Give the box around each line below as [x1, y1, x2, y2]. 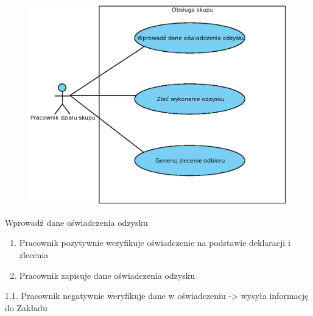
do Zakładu [5, 301, 47, 314]
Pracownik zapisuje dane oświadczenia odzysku [19, 269, 195, 281]
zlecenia [19, 248, 49, 261]
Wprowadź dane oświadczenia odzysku [5, 216, 148, 228]
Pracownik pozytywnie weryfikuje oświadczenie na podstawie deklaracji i [19, 236, 290, 249]
